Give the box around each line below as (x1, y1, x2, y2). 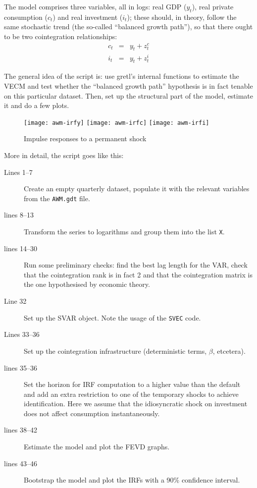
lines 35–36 (4, 362, 37, 373)
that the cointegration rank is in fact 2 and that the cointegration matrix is (24, 269, 253, 279)
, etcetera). (212, 345, 246, 356)
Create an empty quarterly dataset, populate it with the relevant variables (24, 183, 250, 194)
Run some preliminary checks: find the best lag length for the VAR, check (24, 260, 248, 270)
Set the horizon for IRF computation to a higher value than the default (24, 379, 241, 389)
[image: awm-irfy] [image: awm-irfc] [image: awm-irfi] (24, 119, 209, 126)
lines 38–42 (4, 425, 37, 435)
